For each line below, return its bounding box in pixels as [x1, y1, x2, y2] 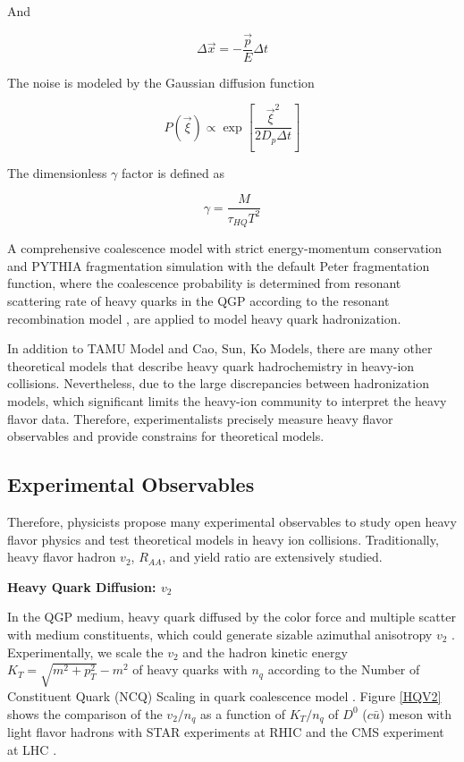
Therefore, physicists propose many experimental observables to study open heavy [7, 512, 457, 531]
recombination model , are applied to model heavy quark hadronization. [7, 309, 401, 327]
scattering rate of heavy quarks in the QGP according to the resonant [7, 292, 390, 310]
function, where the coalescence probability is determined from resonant [7, 274, 401, 292]
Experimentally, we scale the [7, 642, 164, 661]
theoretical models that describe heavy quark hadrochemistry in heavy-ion [7, 356, 415, 375]
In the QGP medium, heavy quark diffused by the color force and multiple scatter [7, 607, 456, 626]
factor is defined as [122, 163, 224, 182]
